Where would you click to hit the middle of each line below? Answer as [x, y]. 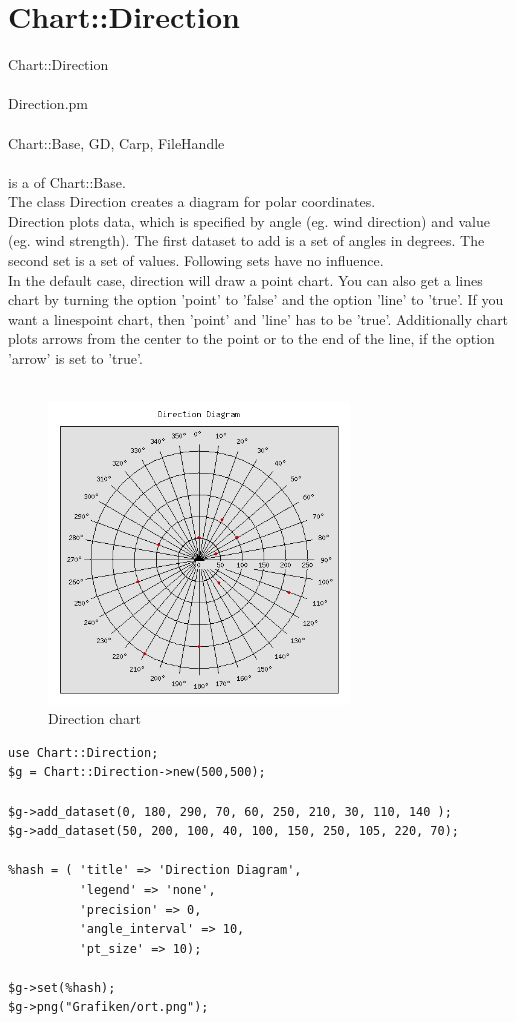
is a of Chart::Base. [67, 181]
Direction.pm [48, 103]
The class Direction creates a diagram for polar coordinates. [192, 201]
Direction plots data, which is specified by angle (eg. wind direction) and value [249, 220]
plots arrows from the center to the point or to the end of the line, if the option [251, 338]
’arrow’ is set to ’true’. [75, 358]
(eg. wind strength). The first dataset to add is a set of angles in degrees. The [246, 240]
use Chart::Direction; [83, 752]
